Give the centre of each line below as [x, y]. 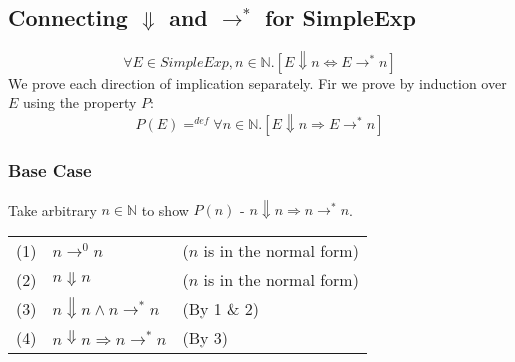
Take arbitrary [52, 209]
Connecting [68, 17]
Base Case [50, 170]
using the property [80, 102]
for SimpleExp [340, 17]
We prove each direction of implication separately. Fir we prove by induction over [257, 82]
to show [165, 209]
